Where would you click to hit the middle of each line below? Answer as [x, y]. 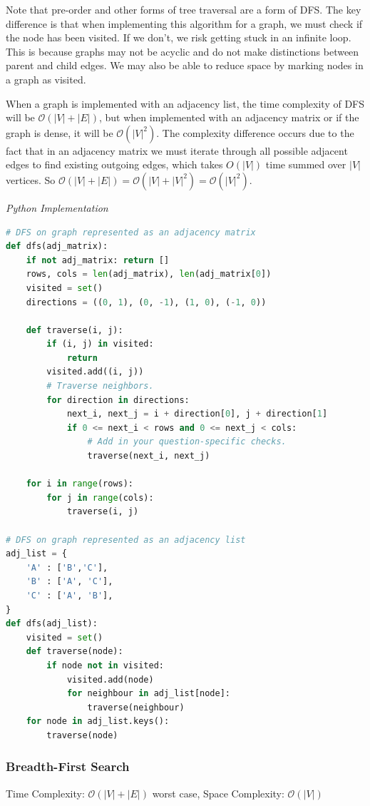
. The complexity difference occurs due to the [255, 132]
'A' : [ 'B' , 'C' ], [67, 567]
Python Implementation [57, 207]
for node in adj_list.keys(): [98, 721]
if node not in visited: [105, 665]
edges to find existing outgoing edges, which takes [114, 164]
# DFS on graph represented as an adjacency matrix [131, 232]
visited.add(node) [110, 679]
